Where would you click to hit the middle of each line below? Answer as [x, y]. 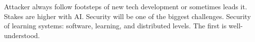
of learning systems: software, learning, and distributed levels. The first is [115, 26]
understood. [22, 35]
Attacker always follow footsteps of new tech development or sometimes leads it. [126, 6]
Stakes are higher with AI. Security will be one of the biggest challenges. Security [127, 16]
